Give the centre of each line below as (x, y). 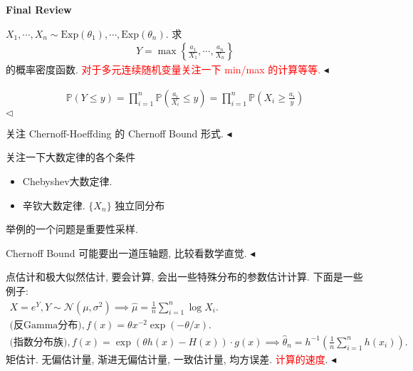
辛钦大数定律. (54, 205)
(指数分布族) (38, 342)
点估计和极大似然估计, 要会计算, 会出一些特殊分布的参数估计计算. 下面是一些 (184, 277)
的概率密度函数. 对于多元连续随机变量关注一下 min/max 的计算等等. (163, 69)
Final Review (39, 9)
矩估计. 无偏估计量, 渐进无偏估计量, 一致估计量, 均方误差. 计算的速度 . (167, 359)
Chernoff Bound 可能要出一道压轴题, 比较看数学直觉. (126, 252)
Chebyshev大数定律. (67, 181)
